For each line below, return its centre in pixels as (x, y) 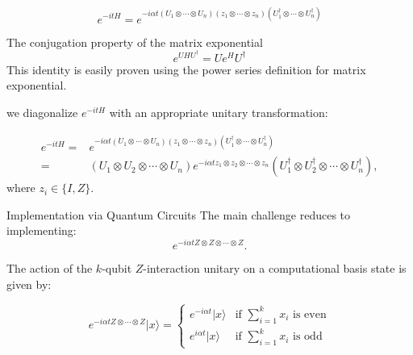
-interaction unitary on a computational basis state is (275, 267)
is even (310, 314)
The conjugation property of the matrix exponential (135, 42)
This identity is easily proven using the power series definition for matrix (186, 69)
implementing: (42, 230)
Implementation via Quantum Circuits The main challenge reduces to (179, 214)
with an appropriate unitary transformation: (219, 112)
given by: (29, 284)
